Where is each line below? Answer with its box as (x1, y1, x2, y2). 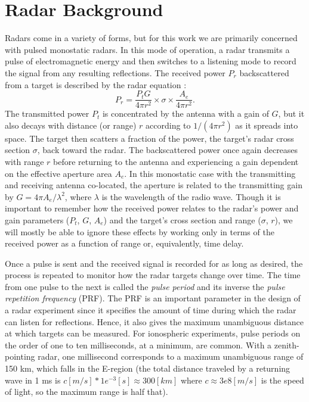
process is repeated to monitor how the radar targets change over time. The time (5, 269, 301, 281)
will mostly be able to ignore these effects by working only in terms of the (5, 225, 274, 238)
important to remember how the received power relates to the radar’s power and (5, 202, 299, 214)
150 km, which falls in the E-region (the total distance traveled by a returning (5, 362, 291, 375)
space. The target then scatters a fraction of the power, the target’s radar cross (5, 132, 294, 144)
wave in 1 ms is (5, 373, 61, 386)
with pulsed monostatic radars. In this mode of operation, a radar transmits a (5, 43, 290, 55)
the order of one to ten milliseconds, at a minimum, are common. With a (5, 338, 272, 351)
